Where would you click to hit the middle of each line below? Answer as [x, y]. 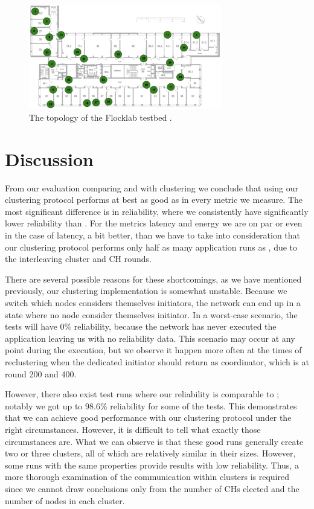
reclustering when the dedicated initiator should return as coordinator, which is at [157, 361]
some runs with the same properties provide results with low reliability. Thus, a [152, 465]
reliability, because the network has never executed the [175, 326]
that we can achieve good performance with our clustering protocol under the [148, 418]
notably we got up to [44, 405]
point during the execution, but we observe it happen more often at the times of [153, 350]
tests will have [31, 326]
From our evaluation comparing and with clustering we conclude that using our [152, 187]
